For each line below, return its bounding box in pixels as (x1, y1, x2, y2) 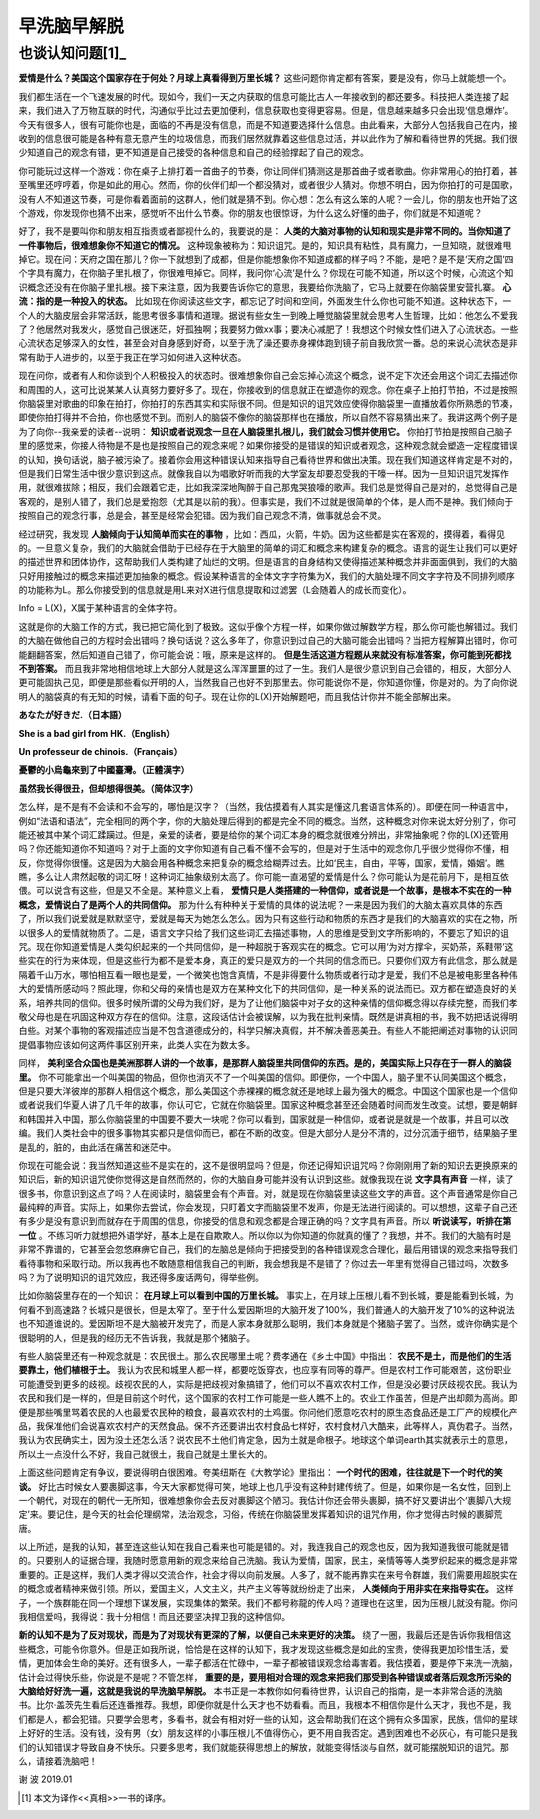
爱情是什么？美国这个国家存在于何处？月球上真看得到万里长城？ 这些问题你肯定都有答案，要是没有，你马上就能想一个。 (18, 72, 512, 84)
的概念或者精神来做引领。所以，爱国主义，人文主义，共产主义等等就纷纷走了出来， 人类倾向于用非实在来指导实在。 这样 (18, 1583, 514, 1595)
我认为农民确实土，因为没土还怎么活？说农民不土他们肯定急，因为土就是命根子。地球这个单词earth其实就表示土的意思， (18, 1434, 514, 1446)
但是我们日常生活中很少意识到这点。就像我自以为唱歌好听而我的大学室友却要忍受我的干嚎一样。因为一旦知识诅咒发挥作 (18, 467, 509, 479)
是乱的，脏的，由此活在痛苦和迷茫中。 (18, 1141, 177, 1153)
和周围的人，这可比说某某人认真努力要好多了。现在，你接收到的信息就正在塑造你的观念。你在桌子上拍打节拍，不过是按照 (18, 383, 518, 395)
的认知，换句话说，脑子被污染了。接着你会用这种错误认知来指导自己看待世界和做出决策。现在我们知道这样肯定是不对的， (18, 453, 518, 465)
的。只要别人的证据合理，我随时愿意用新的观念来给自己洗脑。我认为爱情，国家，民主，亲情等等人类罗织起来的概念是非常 (18, 1555, 518, 1567)
